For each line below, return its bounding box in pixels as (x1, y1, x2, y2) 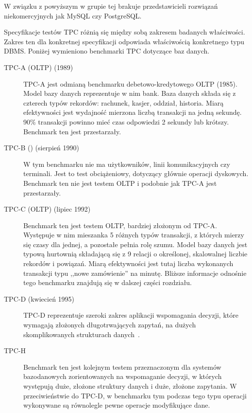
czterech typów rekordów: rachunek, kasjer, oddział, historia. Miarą (23, 97, 224, 108)
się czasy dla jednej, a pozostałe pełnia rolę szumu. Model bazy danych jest (23, 239, 248, 249)
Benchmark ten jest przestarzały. (23, 126, 121, 136)
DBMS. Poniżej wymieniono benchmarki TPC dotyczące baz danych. (4, 46, 210, 56)
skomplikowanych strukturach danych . (23, 329, 140, 339)
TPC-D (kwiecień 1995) (4, 293, 75, 304)
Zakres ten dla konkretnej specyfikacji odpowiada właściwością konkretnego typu (4, 36, 245, 46)
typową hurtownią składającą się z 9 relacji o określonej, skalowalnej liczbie (23, 249, 248, 259)
